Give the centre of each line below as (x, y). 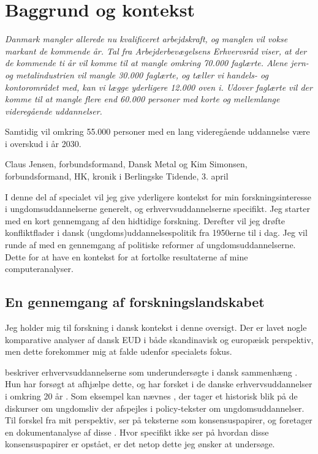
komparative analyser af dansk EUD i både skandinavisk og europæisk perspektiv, (159, 339)
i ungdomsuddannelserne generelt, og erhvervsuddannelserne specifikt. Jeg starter (157, 209)
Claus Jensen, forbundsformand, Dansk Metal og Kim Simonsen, (126, 164)
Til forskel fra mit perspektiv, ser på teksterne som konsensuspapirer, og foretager (159, 420)
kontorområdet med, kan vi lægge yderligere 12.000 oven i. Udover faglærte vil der (159, 87)
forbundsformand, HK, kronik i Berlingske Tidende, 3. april (117, 176)
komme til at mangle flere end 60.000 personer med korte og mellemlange (142, 99)
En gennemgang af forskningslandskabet (135, 302)
